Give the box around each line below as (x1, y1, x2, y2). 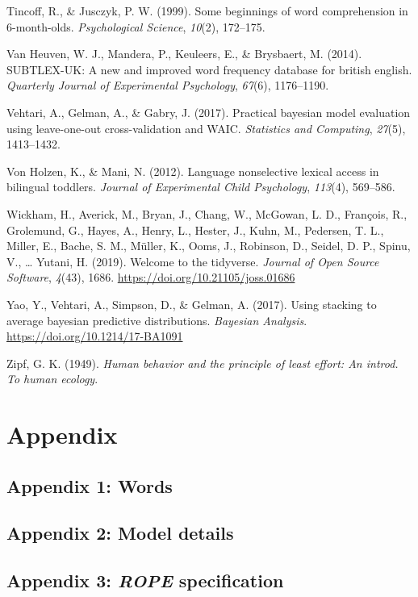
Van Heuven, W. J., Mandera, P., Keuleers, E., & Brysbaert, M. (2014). (6, 45, 362, 62)
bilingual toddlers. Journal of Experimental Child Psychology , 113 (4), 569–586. (6, 178, 395, 195)
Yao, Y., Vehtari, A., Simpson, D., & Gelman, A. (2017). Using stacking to (6, 295, 377, 312)
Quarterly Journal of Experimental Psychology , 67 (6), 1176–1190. (6, 77, 329, 94)
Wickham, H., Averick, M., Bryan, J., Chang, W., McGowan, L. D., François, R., (6, 205, 408, 222)
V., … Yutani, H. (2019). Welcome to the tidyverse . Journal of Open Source (6, 253, 379, 269)
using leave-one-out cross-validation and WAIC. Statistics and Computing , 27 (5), (6, 119, 406, 136)
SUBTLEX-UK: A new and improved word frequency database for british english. (6, 61, 412, 77)
